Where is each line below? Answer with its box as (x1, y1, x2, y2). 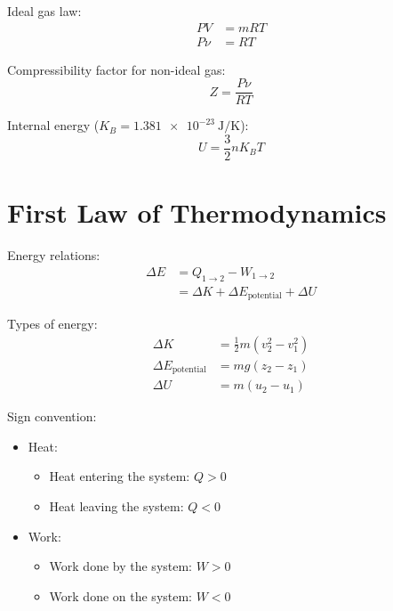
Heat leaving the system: (49, 496, 184, 515)
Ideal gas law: (7, 2, 82, 20)
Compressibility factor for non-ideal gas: (7, 60, 226, 78)
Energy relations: (7, 246, 100, 265)
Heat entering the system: (49, 467, 190, 485)
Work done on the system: (49, 586, 193, 605)
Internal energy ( (7, 116, 100, 134)
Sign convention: (7, 407, 97, 426)
